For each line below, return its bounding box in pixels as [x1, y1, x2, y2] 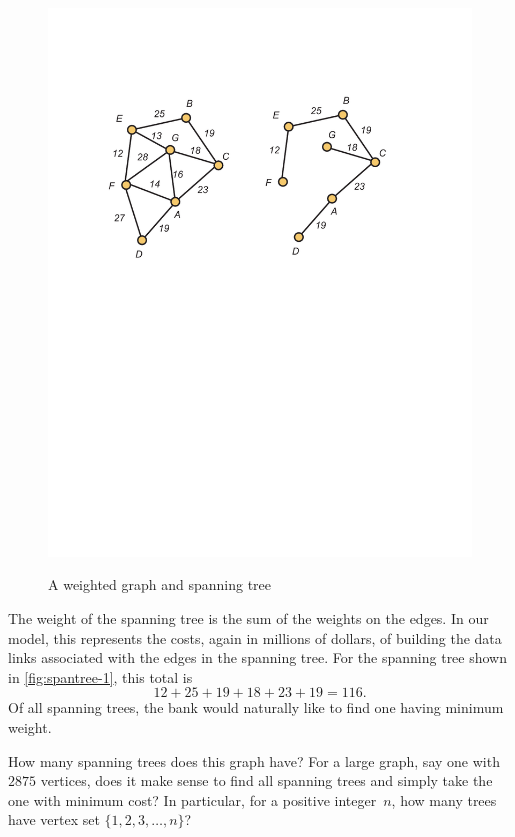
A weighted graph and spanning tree [48, 574, 272, 595]
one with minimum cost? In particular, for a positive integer [8, 789, 377, 810]
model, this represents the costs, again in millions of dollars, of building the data [8, 627, 502, 648]
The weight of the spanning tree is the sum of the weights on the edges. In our [8, 608, 489, 629]
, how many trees [391, 789, 497, 810]
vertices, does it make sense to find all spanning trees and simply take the [40, 770, 493, 791]
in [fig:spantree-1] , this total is [8, 666, 193, 687]
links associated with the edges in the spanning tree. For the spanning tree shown [8, 647, 508, 668]
